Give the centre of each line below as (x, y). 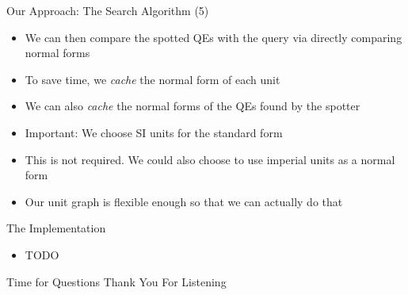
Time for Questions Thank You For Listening (116, 281)
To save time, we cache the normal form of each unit (153, 79)
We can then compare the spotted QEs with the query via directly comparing (214, 37)
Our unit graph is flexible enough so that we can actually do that (184, 201)
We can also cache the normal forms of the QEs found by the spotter (193, 106)
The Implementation (56, 228)
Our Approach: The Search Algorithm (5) (108, 10)
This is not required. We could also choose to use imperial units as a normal (210, 159)
